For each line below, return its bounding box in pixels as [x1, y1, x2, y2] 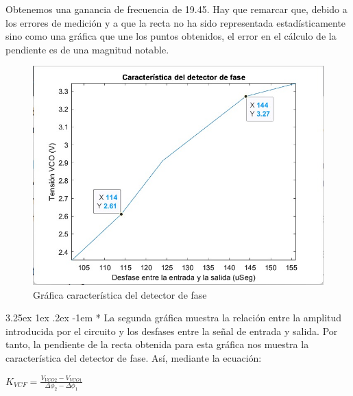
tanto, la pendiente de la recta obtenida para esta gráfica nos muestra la [5, 337, 309, 351]
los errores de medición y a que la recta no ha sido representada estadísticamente [5, 15, 346, 29]
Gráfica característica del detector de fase [33, 287, 207, 301]
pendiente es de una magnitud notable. [5, 42, 169, 56]
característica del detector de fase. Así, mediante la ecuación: [5, 351, 262, 364]
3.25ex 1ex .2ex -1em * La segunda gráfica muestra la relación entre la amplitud [5, 310, 342, 325]
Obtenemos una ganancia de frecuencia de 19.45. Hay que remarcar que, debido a [5, 2, 348, 16]
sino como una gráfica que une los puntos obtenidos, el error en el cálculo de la [5, 29, 337, 43]
